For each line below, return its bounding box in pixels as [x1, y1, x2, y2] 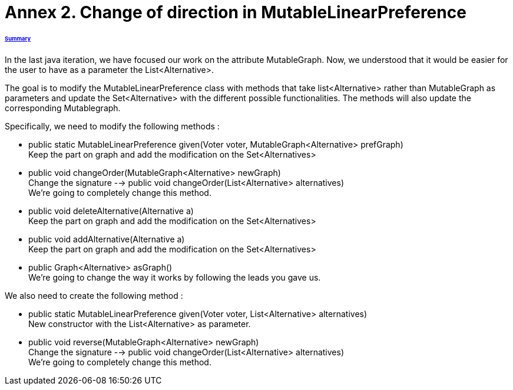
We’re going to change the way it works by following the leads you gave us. [28, 272, 321, 282]
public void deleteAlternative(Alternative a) [28, 205, 194, 216]
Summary [5, 35, 31, 42]
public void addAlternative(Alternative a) [28, 234, 185, 244]
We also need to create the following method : [5, 290, 183, 301]
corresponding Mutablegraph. [5, 102, 121, 113]
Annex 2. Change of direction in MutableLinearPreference [5, 2, 466, 22]
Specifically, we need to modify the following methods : [5, 121, 220, 131]
